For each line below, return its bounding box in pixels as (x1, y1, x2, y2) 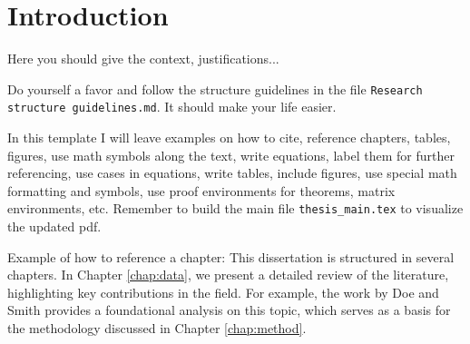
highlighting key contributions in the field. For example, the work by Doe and (7, 282, 439, 301)
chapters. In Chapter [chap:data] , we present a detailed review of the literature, (7, 265, 449, 284)
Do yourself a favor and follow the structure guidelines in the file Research (7, 79, 423, 98)
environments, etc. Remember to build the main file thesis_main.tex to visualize (7, 199, 464, 218)
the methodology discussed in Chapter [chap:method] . (7, 319, 307, 338)
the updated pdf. (7, 217, 102, 236)
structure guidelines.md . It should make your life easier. (7, 97, 337, 116)
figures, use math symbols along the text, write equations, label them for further (7, 145, 455, 164)
